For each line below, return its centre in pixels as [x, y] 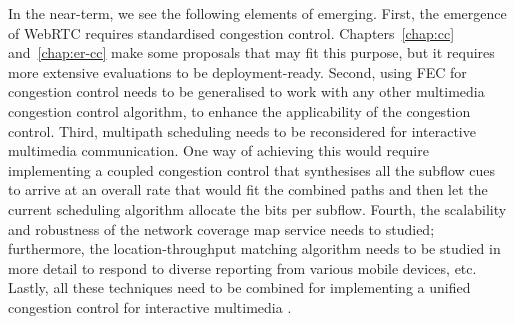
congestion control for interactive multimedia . [150, 306]
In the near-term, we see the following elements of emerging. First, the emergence [257, 13]
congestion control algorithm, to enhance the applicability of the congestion [239, 110]
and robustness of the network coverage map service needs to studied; [221, 228]
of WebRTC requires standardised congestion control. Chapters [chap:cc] [231, 32]
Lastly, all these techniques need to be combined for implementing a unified [239, 287]
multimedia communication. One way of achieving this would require [218, 150]
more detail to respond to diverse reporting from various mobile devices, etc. [242, 267]
